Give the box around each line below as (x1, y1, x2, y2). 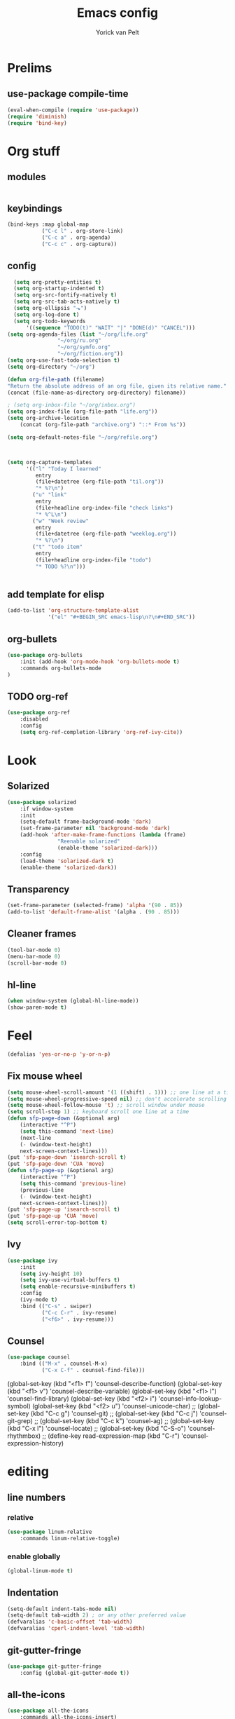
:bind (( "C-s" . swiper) (20, 1303, 92, 1310)
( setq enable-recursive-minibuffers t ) (20, 1283, 136, 1291)
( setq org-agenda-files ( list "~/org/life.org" (7, 331, 149, 338)
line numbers (7, 1491, 66, 1503)
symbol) (7, 1402, 31, 1410)
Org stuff (7, 143, 61, 159)
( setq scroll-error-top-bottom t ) (7, 1219, 108, 1226)
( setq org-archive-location (7, 415, 90, 422)
